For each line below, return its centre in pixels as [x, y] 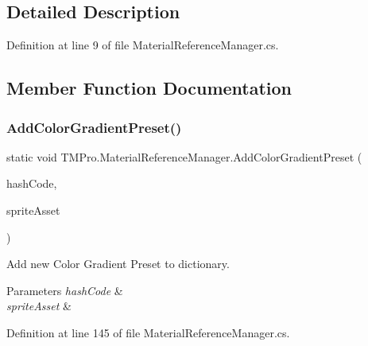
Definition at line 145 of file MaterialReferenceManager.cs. [148, 332]
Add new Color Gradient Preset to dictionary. [118, 264]
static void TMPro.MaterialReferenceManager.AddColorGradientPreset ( [184, 156]
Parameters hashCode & [65, 290]
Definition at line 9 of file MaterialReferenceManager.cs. [143, 45]
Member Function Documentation [149, 88]
